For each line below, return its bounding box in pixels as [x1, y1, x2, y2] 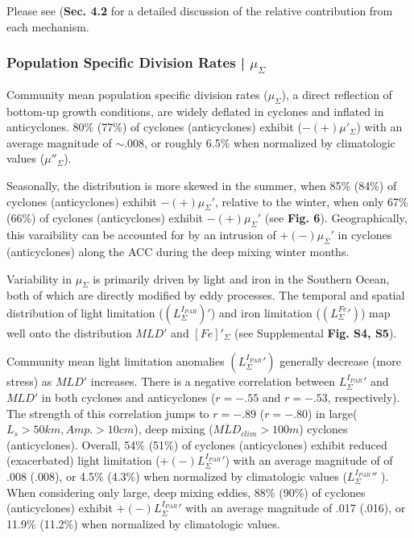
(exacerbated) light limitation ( [6, 452, 160, 469]
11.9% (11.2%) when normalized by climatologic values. [6, 515, 280, 532]
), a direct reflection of [281, 85, 392, 102]
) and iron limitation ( [210, 304, 321, 321]
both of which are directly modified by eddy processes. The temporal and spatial [6, 287, 405, 304]
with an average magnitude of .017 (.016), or [185, 499, 406, 516]
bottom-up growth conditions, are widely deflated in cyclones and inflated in [6, 102, 384, 119]
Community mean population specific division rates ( [6, 85, 268, 102]
